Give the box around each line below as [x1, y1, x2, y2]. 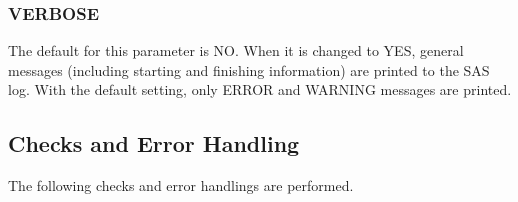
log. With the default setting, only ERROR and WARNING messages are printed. [8, 79, 512, 100]
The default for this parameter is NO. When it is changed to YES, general [8, 40, 464, 61]
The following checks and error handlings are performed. [8, 175, 354, 196]
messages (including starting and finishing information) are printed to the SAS [8, 59, 490, 80]
